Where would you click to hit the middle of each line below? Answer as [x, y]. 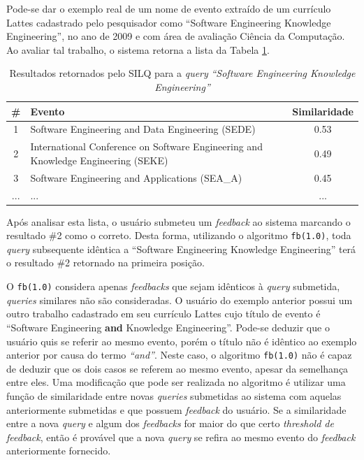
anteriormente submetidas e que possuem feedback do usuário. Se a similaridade [176, 409]
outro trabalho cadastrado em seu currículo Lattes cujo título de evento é [163, 314]
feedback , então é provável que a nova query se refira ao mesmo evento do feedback [181, 437]
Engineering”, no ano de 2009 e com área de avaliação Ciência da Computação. [176, 36]
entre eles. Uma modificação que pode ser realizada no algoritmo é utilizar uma [176, 382]
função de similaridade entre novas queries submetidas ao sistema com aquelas [174, 395]
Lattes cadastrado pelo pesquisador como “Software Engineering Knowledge [169, 22]
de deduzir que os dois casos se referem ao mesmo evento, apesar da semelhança [177, 368]
